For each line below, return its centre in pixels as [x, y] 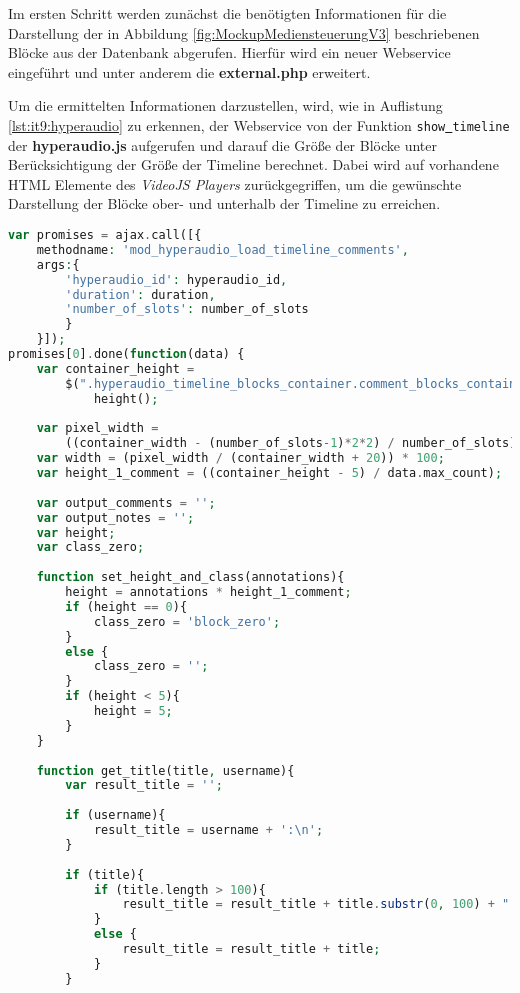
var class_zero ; [90, 547]
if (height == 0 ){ [126, 606]
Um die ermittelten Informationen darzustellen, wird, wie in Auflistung [225, 105]
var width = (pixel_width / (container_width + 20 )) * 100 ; [240, 458]
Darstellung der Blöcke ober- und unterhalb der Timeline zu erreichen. [224, 203]
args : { [58, 264]
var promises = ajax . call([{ [105, 235]
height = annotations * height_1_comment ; [208, 592]
